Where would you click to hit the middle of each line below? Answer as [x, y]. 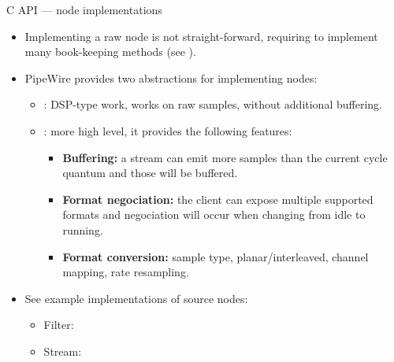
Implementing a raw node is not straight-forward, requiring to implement [201, 36]
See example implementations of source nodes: [136, 298]
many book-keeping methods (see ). [110, 52]
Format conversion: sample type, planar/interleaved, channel [216, 256]
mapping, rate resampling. [126, 272]
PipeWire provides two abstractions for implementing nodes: [171, 78]
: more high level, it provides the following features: [168, 130]
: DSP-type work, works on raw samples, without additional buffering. [213, 104]
